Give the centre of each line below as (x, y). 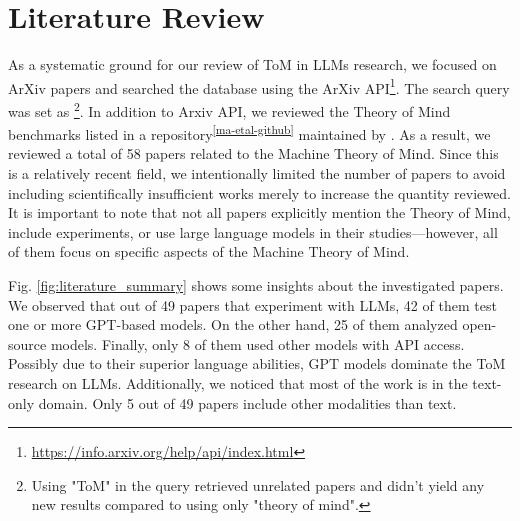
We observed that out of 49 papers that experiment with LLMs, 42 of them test (252, 304)
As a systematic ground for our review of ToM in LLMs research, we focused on (252, 64)
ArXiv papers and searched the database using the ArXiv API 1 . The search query (259, 86)
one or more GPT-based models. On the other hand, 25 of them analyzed (233, 324)
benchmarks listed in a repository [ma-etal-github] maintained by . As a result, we (249, 132)
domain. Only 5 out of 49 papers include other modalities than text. (247, 402)
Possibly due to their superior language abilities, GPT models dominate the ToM (257, 363)
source (27, 343)
